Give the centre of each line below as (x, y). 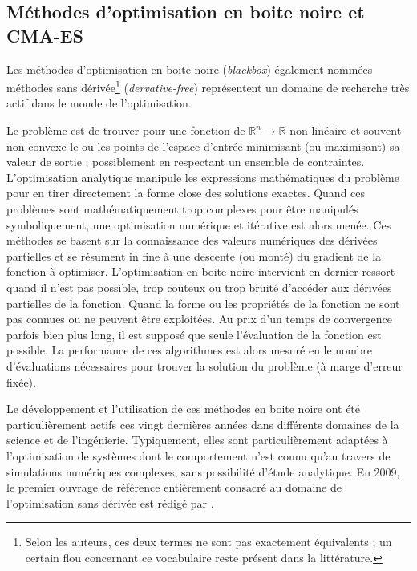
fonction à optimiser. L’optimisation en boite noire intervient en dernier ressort (201, 271)
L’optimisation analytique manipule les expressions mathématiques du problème (203, 177)
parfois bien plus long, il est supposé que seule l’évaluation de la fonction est (194, 334)
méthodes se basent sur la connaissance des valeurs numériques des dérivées (192, 240)
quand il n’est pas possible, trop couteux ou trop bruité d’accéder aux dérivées (199, 287)
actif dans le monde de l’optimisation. (99, 103)
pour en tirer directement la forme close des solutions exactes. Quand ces (186, 193)
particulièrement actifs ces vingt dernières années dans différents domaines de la (203, 424)
